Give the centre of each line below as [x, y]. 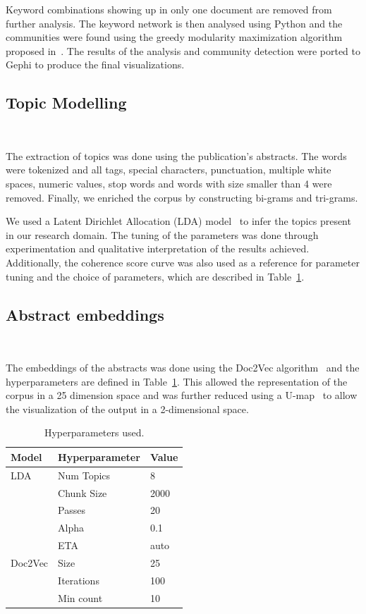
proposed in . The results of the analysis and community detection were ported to [183, 50]
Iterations [79, 580]
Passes [72, 510]
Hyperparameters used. [94, 432]
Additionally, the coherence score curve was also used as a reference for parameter [183, 262]
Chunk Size [83, 492]
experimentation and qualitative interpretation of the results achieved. [158, 248]
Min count [80, 597]
